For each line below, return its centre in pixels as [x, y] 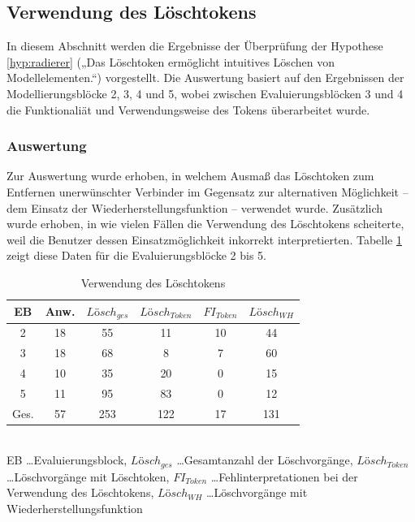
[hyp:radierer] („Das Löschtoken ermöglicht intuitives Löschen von [171, 61]
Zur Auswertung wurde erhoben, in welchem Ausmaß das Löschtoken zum [190, 176]
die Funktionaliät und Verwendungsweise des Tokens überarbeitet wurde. [188, 109]
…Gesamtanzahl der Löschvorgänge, [265, 460]
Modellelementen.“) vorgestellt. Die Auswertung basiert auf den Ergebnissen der [205, 78]
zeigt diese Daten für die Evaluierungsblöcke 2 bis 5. [136, 255]
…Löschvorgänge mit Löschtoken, [88, 476]
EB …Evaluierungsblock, [67, 460]
